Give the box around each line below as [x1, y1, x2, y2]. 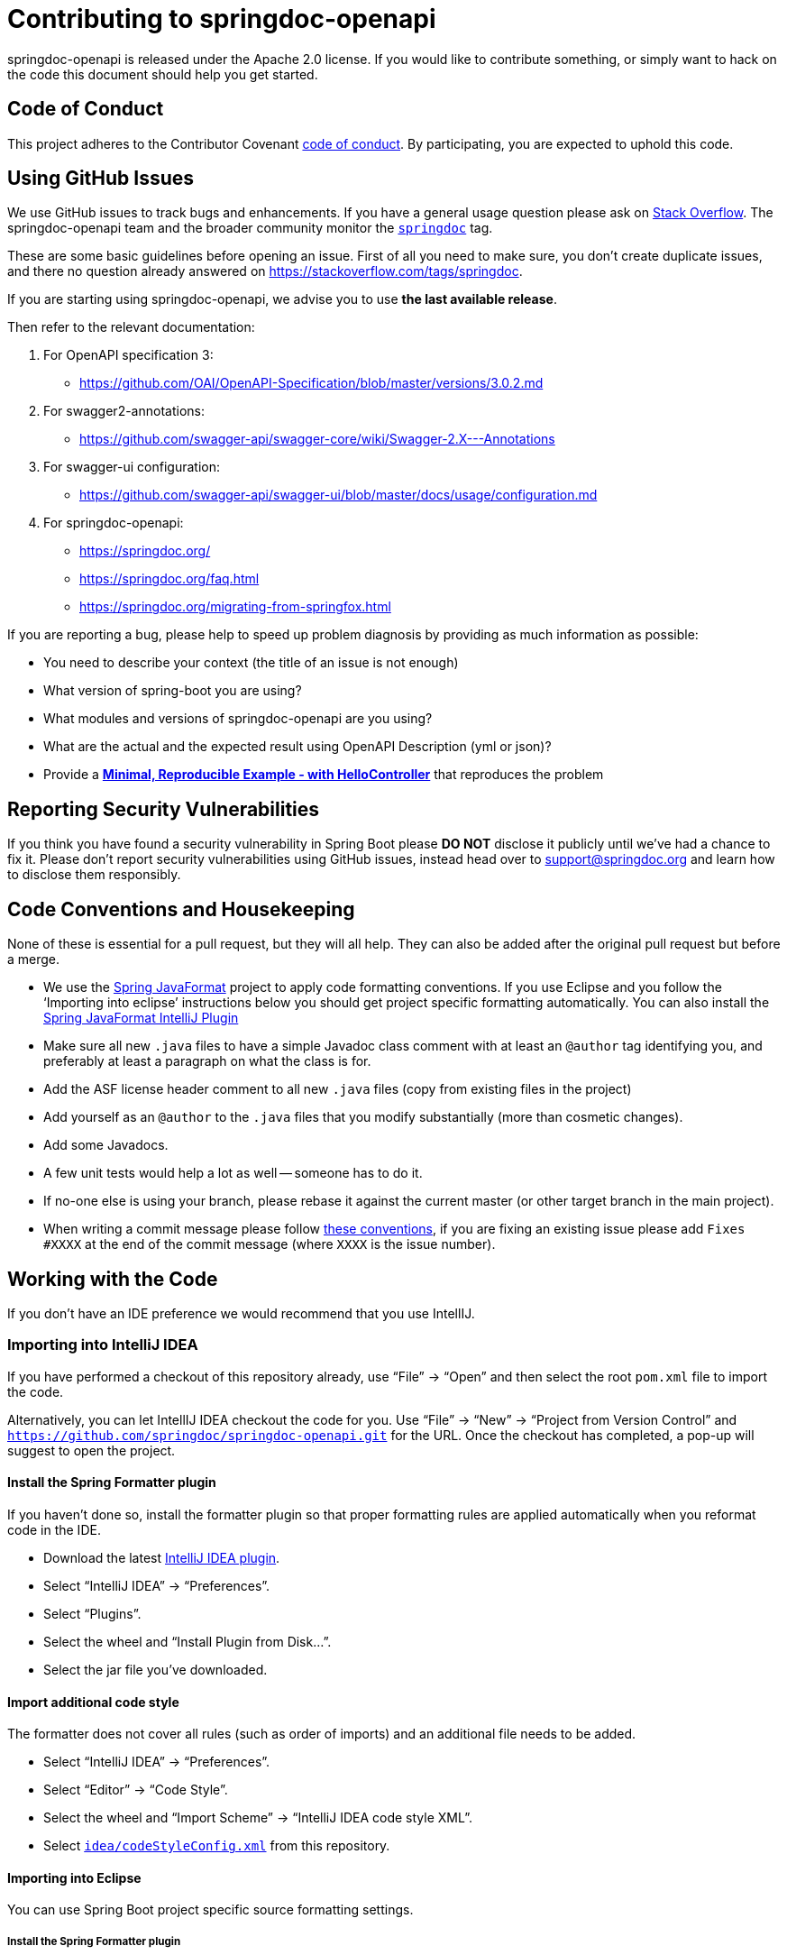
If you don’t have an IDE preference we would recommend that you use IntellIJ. [7, 1305, 475, 1321]
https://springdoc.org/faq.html [79, 571, 260, 587]
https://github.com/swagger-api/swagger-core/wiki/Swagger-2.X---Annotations [79, 431, 555, 447]
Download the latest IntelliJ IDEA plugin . [43, 1549, 280, 1565]
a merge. [7, 951, 60, 968]
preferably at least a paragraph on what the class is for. [43, 1053, 371, 1069]
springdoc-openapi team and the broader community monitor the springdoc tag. [7, 220, 493, 236]
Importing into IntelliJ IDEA [7, 1335, 198, 1354]
